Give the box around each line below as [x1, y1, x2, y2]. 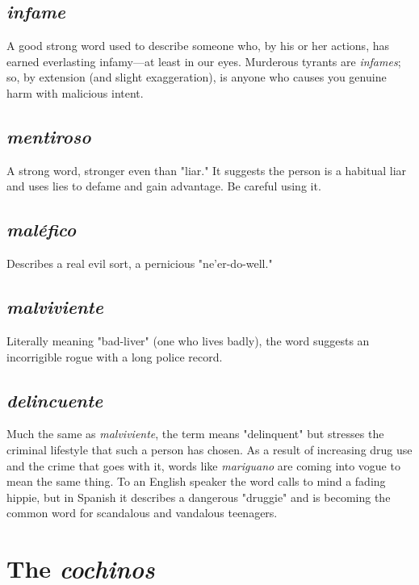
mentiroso [6, 123, 91, 148]
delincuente [6, 387, 103, 412]
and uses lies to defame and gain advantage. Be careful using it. [6, 178, 321, 194]
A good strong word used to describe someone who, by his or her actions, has [6, 37, 389, 54]
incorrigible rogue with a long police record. [6, 348, 223, 365]
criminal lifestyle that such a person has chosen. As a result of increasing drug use [6, 441, 413, 458]
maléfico [6, 217, 77, 242]
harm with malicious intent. [6, 84, 144, 101]
